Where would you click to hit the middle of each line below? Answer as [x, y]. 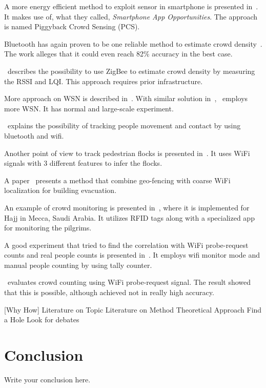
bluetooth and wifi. [34, 135]
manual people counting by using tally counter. [78, 265]
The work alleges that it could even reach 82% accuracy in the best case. [118, 54]
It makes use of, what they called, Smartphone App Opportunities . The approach [131, 16]
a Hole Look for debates [42, 319]
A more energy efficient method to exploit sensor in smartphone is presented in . [131, 6]
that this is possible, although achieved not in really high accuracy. [109, 292]
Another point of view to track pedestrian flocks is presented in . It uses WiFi [127, 153]
